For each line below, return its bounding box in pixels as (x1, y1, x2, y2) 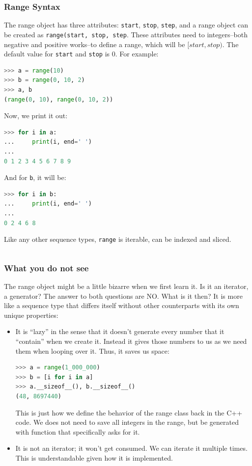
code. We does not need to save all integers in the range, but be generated (15, 417, 239, 427)
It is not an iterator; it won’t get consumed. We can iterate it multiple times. (15, 443, 248, 453)
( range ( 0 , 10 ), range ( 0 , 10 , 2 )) (4, 96, 113, 103)
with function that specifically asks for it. (15, 426, 140, 437)
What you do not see (4, 261, 89, 274)
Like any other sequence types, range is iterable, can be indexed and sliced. (4, 234, 231, 244)
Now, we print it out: (4, 110, 68, 121)
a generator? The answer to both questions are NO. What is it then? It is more (4, 290, 243, 301)
